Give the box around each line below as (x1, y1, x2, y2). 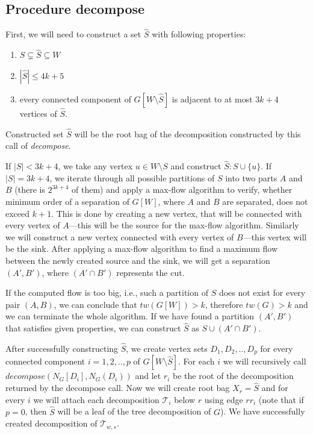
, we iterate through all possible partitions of (49, 171, 215, 184)
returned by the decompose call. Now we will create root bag (5, 381, 230, 394)
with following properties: (152, 28, 246, 40)
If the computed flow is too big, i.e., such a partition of (5, 286, 208, 299)
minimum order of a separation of (5, 195, 129, 208)
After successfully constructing (5, 342, 119, 355)
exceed (5, 207, 30, 219)
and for (261, 381, 288, 394)
